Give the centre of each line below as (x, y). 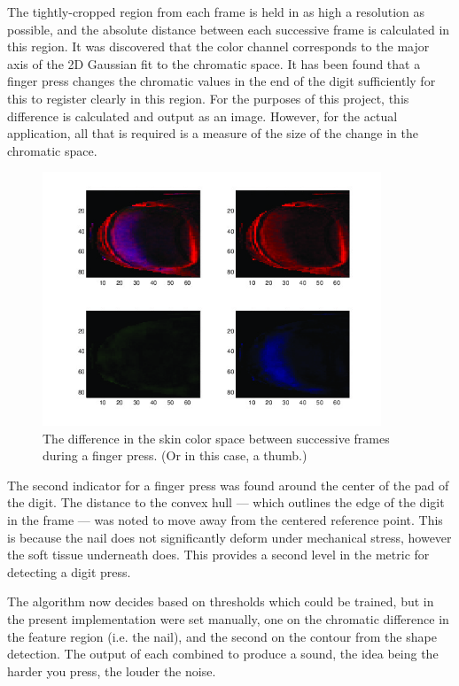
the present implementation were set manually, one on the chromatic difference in (228, 618)
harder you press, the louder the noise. (112, 671)
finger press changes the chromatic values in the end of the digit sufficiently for (222, 81)
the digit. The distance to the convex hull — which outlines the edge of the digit (226, 502)
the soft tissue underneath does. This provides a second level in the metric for (218, 555)
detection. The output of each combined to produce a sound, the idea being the (223, 654)
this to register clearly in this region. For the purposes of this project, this (208, 98)
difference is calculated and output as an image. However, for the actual (202, 116)
